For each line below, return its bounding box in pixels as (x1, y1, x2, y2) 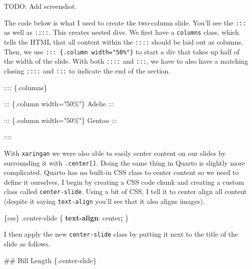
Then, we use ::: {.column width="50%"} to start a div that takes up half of (4, 46, 240, 56)
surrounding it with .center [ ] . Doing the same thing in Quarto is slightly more (4, 157, 245, 168)
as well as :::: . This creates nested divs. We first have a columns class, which (4, 27, 239, 37)
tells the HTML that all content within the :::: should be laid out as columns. (4, 36, 243, 47)
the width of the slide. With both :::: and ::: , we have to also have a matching (4, 56, 248, 66)
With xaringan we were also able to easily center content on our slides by (4, 147, 226, 158)
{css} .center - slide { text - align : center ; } (4, 212, 129, 222)
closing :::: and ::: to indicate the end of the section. (4, 65, 171, 75)
